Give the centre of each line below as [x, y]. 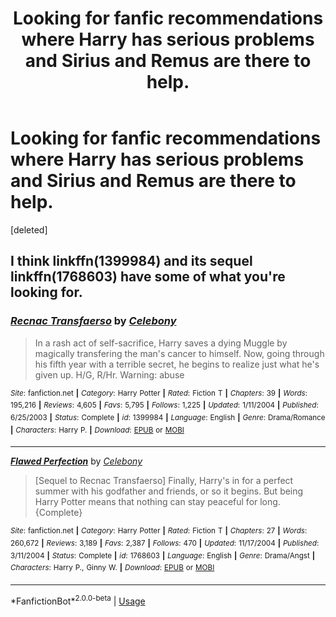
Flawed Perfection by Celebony [76, 461]
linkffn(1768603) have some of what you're [148, 277]
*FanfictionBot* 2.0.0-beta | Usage [78, 600]
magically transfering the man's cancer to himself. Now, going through [179, 353]
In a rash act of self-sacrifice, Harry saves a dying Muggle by [161, 343]
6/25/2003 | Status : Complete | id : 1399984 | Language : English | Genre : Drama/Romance [168, 417]
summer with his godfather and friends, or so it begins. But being [169, 491]
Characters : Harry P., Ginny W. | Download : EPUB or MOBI [112, 568]
